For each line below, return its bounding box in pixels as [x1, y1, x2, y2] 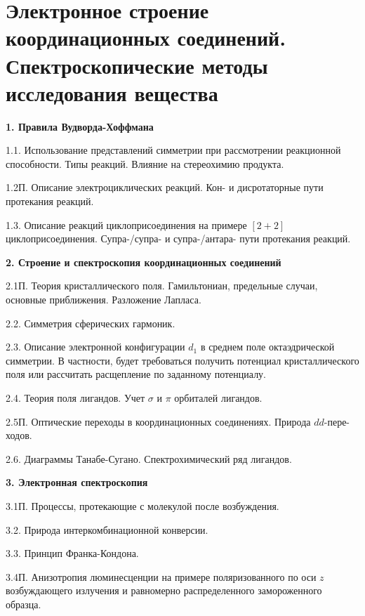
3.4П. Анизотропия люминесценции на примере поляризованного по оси [6, 569, 317, 584]
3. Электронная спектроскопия [6, 475, 148, 490]
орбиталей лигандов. [174, 391, 263, 405]
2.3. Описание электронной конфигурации [6, 339, 185, 354]
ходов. [6, 428, 32, 443]
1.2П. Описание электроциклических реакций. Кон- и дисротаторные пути [6, 180, 324, 195]
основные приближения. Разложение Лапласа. [6, 292, 201, 307]
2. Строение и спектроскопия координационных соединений [6, 254, 281, 269]
